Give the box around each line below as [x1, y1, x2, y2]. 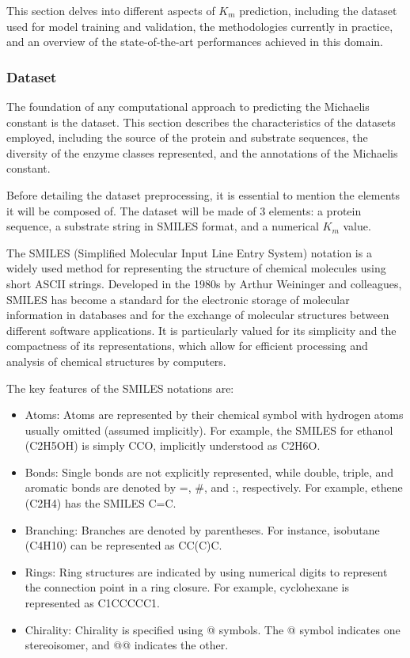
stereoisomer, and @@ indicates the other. [25, 637, 229, 653]
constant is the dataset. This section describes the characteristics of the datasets [6, 113, 396, 130]
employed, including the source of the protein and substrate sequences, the [6, 129, 368, 146]
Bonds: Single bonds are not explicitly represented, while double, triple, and [25, 463, 394, 480]
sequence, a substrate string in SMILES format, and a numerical [6, 218, 319, 234]
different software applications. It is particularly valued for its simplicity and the [6, 321, 397, 338]
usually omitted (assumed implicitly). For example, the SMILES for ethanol [25, 421, 393, 438]
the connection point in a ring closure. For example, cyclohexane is [25, 579, 349, 595]
